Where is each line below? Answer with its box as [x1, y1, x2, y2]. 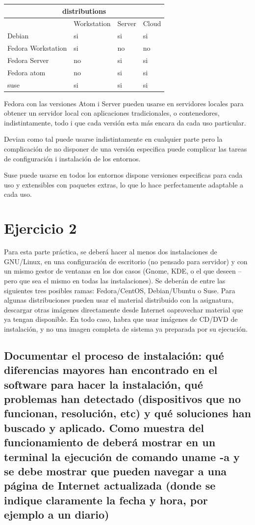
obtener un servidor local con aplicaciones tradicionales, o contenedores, [4, 108, 220, 118]
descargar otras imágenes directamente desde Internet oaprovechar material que [4, 304, 243, 314]
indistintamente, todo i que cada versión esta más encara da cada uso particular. [4, 117, 246, 127]
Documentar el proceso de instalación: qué [4, 347, 224, 363]
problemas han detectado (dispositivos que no [4, 391, 241, 406]
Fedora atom [7, 67, 46, 77]
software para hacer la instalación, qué [4, 376, 203, 392]
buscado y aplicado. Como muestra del [4, 420, 204, 435]
